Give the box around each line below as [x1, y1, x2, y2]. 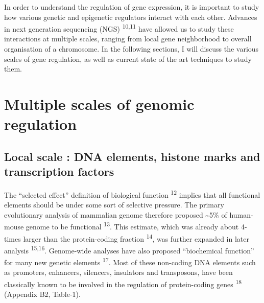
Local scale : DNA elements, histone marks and [4, 148, 260, 164]
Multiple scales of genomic [4, 94, 195, 114]
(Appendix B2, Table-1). [4, 289, 81, 299]
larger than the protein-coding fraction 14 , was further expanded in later [23, 231, 249, 244]
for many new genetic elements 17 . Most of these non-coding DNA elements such [4, 255, 256, 267]
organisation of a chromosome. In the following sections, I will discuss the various [4, 43, 259, 54]
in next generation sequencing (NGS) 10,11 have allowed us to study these [4, 22, 234, 34]
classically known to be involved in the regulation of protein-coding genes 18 [4, 277, 242, 289]
